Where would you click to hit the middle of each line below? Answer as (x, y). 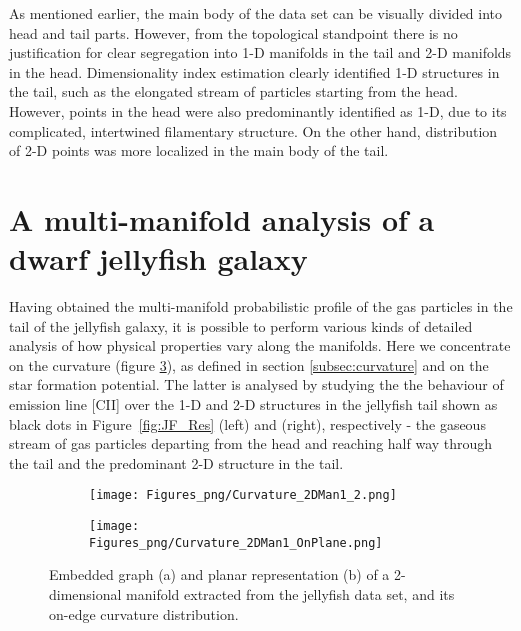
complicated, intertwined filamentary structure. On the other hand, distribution (253, 130)
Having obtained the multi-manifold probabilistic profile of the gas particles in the (261, 306)
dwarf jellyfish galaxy (158, 258)
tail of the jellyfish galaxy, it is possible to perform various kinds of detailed (241, 325)
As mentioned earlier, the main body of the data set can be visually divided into (256, 13)
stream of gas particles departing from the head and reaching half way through (251, 443)
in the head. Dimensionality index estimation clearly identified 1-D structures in (254, 71)
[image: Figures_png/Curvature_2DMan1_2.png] (243, 495)
